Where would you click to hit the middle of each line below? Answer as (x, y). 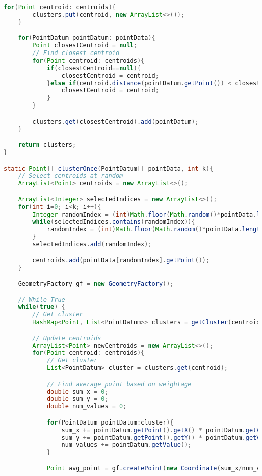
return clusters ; (47, 145)
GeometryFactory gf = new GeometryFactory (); (96, 283)
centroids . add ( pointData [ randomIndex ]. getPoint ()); (121, 260)
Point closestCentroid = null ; (85, 46)
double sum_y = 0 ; (77, 399)
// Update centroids (67, 338)
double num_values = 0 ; (87, 407)
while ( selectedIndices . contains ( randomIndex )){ (114, 222)
